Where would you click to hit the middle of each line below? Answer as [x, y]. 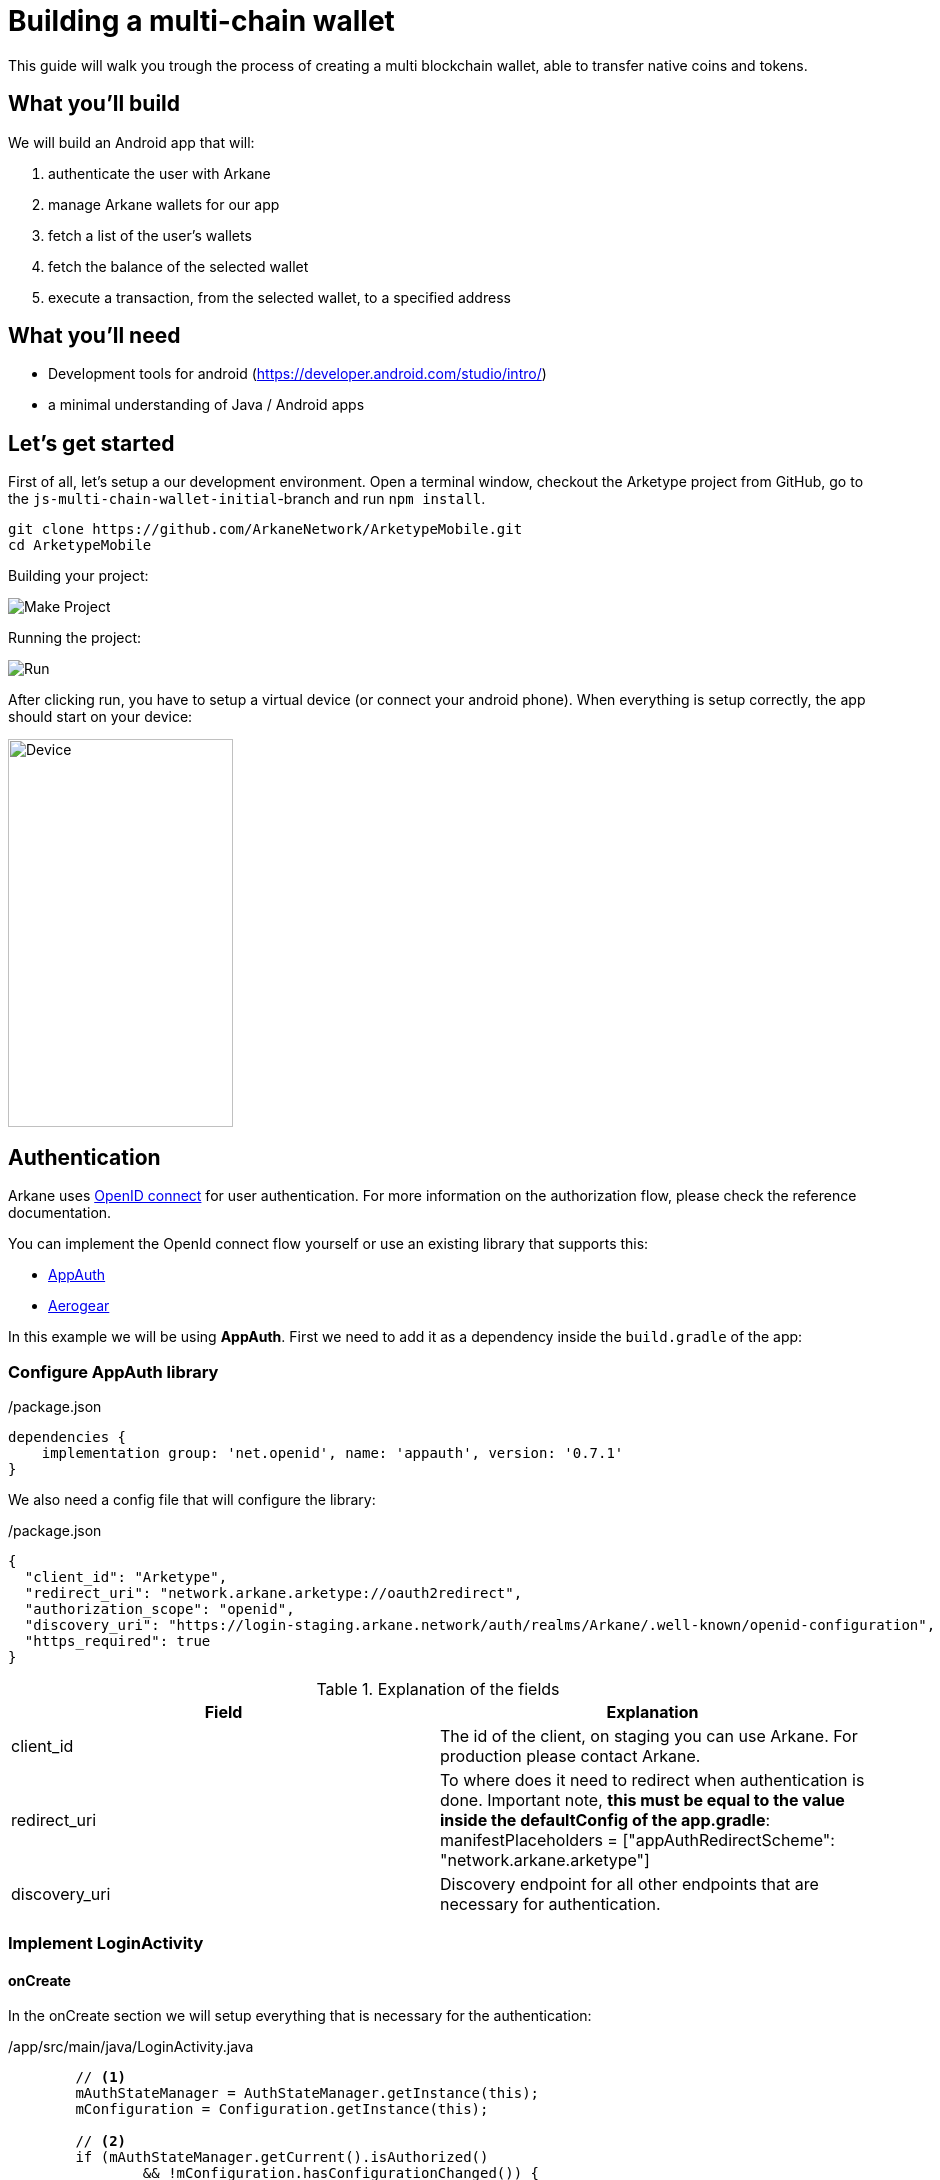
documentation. [60, 1213]
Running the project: [75, 638]
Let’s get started [91, 443]
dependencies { [67, 1436]
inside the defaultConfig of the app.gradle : [605, 1819]
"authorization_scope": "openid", [159, 1608]
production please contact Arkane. [570, 1755]
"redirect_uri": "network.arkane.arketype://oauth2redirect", [273, 1592]
